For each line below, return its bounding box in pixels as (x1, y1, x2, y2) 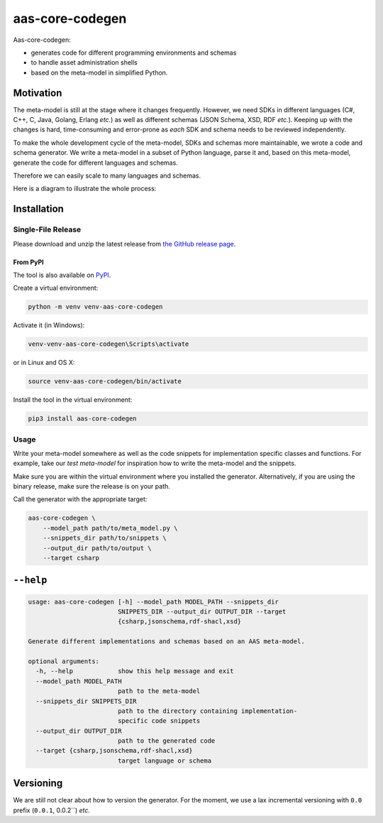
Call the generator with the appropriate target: (13, 495, 148, 503)
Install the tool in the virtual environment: (13, 396, 133, 404)
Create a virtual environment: (13, 284, 99, 293)
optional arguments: (28, 657, 99, 665)
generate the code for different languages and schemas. (13, 158, 179, 167)
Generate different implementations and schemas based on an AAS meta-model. (28, 638, 305, 645)
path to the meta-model (117, 687, 201, 695)
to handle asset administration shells (30, 58, 138, 67)
